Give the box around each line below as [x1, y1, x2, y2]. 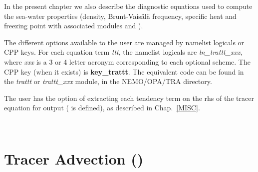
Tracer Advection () [4, 148, 144, 169]
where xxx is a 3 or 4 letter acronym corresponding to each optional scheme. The [4, 56, 251, 67]
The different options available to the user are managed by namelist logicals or [4, 37, 245, 47]
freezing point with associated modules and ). [4, 20, 143, 31]
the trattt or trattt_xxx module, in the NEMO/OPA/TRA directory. [4, 76, 212, 86]
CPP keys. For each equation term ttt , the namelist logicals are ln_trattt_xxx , [4, 47, 243, 57]
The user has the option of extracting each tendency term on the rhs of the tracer [4, 92, 254, 103]
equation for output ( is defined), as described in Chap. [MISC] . [4, 102, 200, 113]
